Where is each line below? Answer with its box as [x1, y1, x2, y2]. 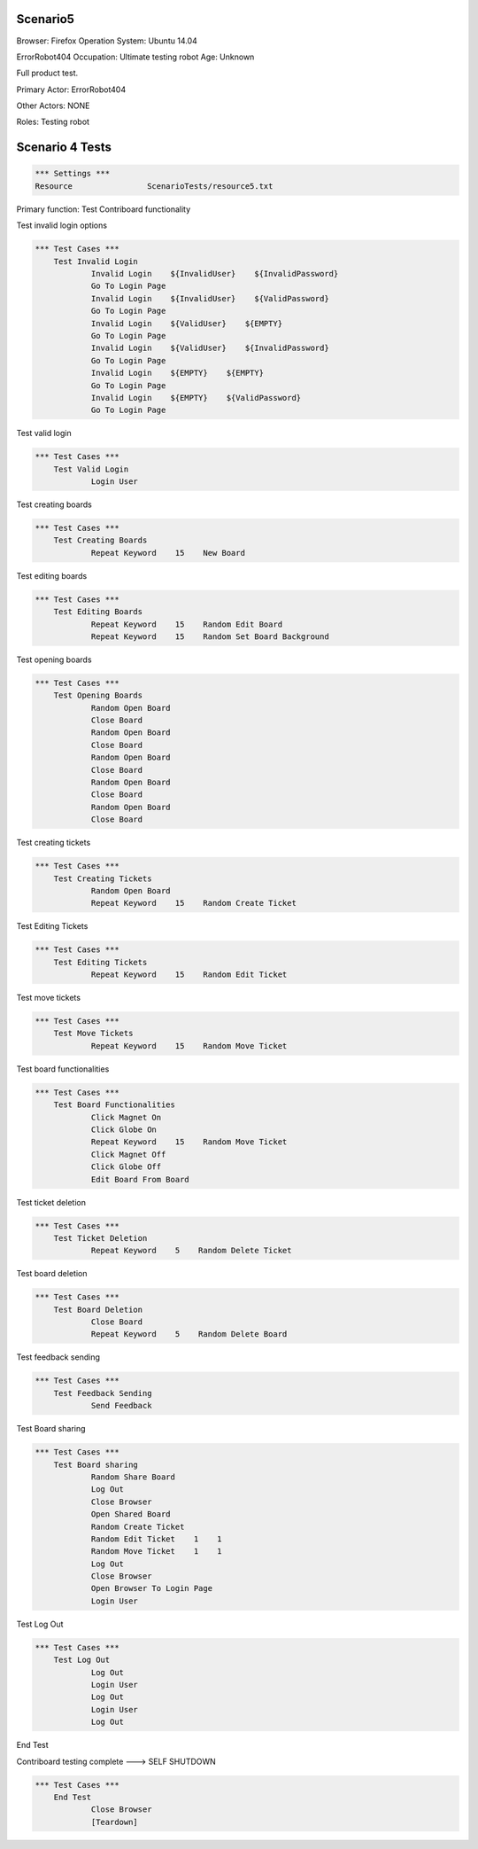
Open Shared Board [90, 1510, 172, 1519]
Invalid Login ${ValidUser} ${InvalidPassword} [90, 343, 329, 354]
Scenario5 [16, 12, 75, 27]
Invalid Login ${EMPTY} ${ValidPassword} [90, 393, 302, 402]
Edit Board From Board [90, 1174, 189, 1184]
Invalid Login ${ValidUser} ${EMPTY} [90, 318, 283, 328]
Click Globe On [90, 1124, 157, 1135]
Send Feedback [90, 1400, 152, 1411]
